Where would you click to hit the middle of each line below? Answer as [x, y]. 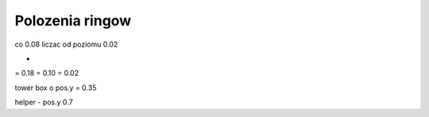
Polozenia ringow [73, 21]
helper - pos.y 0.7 [44, 102]
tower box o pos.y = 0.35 [56, 88]
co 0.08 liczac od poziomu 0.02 [66, 44]
